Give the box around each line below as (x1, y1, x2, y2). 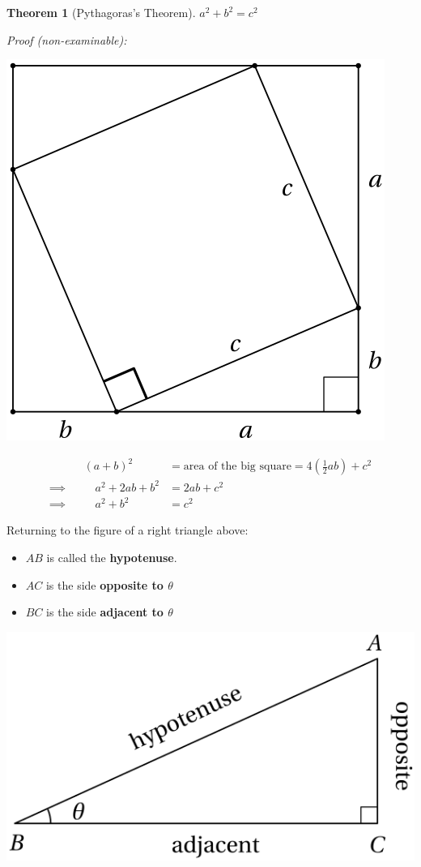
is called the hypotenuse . (46, 548, 177, 565)
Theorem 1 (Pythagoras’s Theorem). (6, 4, 196, 20)
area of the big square (183, 461, 291, 473)
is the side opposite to (45, 576, 164, 593)
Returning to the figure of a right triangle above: (6, 521, 249, 539)
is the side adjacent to (46, 603, 164, 620)
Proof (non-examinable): (6, 31, 127, 48)
